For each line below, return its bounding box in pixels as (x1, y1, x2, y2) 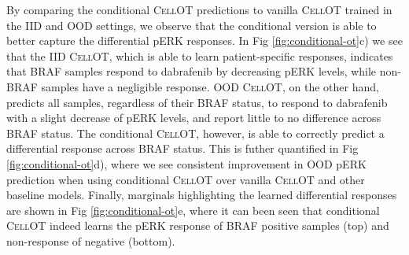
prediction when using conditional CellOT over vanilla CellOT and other (6, 171, 365, 187)
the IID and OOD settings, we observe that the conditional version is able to (6, 17, 377, 33)
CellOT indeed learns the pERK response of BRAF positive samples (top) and (6, 217, 389, 234)
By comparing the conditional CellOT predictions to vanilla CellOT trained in (6, 2, 392, 17)
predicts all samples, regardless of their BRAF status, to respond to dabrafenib (6, 94, 388, 110)
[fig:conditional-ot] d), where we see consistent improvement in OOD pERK (6, 155, 367, 172)
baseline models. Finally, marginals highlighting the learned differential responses (6, 187, 397, 203)
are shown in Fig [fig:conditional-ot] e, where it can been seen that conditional (6, 201, 380, 218)
